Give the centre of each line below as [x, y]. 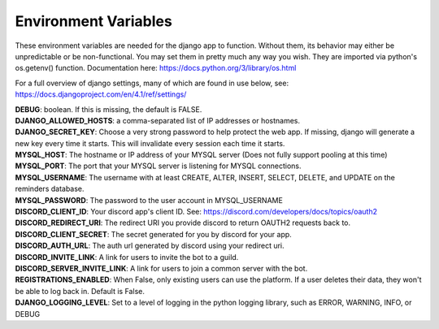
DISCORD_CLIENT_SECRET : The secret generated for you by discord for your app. [153, 234]
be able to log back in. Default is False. [80, 291]
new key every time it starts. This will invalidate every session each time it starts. [150, 143]
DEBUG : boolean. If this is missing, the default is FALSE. [109, 109]
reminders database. [50, 189]
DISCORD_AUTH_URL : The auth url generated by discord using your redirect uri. [150, 246]
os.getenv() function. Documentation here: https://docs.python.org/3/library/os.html [156, 68]
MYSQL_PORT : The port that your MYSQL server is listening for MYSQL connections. [158, 166]
